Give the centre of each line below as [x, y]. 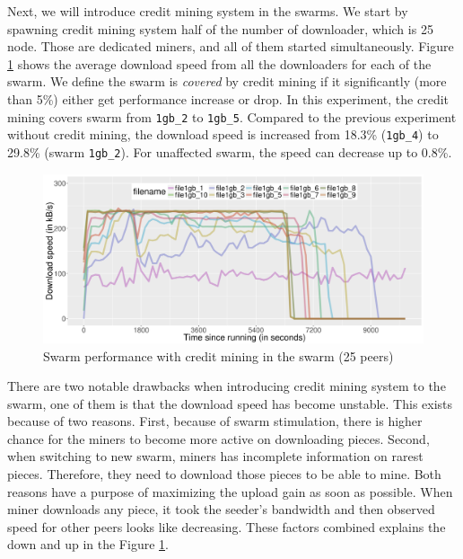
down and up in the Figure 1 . [88, 544]
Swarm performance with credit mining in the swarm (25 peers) [218, 355]
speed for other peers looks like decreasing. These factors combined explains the [227, 526]
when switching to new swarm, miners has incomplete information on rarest [215, 456]
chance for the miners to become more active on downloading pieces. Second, [218, 438]
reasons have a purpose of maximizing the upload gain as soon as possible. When [230, 491]
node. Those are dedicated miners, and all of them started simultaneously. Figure [231, 46]
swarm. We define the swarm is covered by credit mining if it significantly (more [227, 81]
